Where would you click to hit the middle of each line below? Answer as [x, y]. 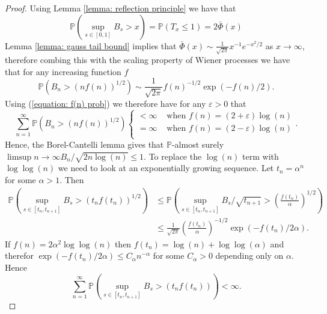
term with [261, 156]
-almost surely [198, 144]
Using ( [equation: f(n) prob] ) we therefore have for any [105, 103]
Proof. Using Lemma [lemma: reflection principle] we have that [121, 8]
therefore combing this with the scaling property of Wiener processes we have [148, 60]
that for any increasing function [63, 71]
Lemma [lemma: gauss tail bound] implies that [91, 45]
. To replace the [173, 156]
